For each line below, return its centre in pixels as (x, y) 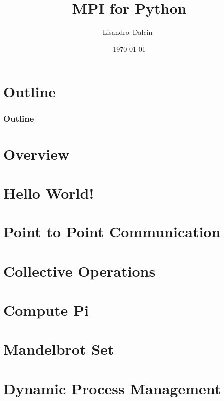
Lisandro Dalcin (127, 32)
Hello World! (49, 192)
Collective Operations (80, 271)
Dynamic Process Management (112, 388)
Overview (37, 153)
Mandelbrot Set (59, 349)
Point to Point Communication (112, 232)
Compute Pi (46, 310)
